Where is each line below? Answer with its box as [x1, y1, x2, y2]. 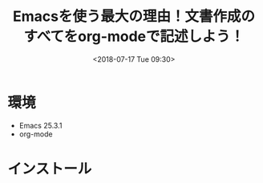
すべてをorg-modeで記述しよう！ [22, 27, 245, 46]
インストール [7, 160, 92, 177]
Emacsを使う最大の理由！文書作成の [12, 7, 256, 26]
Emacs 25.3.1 [18, 120, 63, 130]
